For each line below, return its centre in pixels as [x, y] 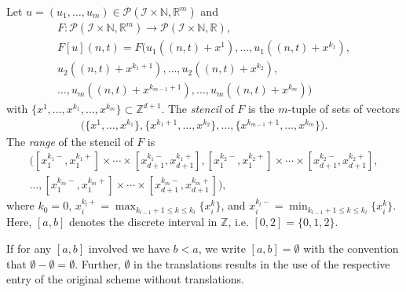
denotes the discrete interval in [143, 222]
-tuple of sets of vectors [344, 109]
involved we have [129, 248]
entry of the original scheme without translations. [125, 279]
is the [262, 109]
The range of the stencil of [70, 141]
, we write [222, 248]
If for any [29, 248]
